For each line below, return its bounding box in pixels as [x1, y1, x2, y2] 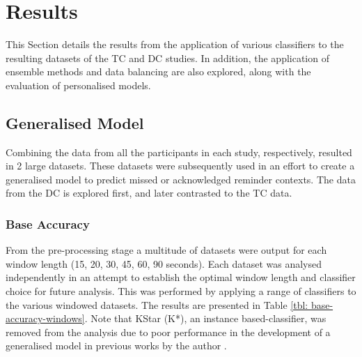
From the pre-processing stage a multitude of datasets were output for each [6, 243, 327, 257]
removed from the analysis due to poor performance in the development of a [6, 324, 331, 339]
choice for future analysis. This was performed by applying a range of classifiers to [6, 284, 356, 298]
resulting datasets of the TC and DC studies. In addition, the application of [6, 50, 329, 65]
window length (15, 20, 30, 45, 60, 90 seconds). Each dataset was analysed [6, 256, 322, 271]
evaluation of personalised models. [6, 77, 151, 92]
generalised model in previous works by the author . [6, 338, 227, 353]
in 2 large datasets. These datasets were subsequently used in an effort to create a [6, 158, 355, 173]
